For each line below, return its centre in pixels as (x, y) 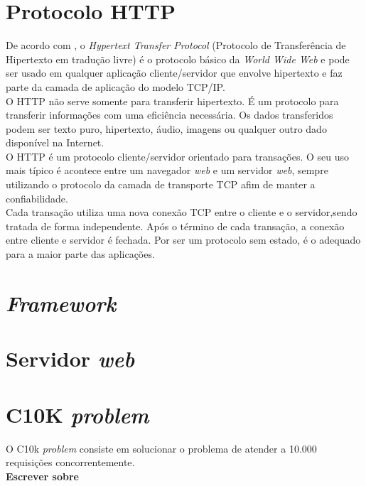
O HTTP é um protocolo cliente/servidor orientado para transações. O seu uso (178, 156)
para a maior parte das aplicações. (80, 254)
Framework (61, 303)
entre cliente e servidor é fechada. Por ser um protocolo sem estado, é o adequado (183, 240)
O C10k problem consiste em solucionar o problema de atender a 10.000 (161, 448)
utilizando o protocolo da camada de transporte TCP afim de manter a (161, 184)
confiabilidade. (37, 198)
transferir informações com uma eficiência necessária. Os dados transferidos (169, 115)
